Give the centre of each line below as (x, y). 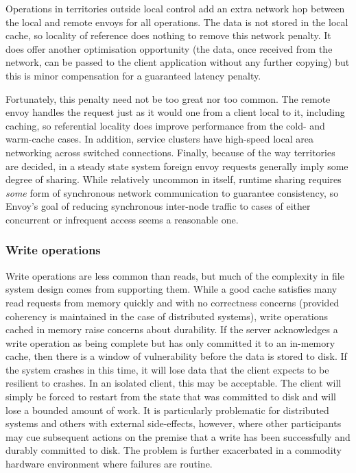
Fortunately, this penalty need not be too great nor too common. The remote (168, 98)
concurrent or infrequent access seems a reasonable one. (122, 219)
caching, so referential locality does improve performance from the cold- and (165, 125)
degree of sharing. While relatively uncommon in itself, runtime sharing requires (174, 179)
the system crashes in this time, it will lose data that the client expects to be (167, 369)
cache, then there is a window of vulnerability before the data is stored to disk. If (176, 356)
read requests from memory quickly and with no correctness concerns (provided (173, 302)
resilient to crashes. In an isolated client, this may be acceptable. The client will (174, 383)
